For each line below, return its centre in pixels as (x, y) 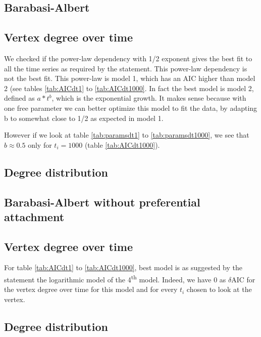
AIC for (243, 279)
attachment (34, 216)
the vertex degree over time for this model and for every (91, 289)
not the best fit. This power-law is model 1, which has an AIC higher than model (130, 78)
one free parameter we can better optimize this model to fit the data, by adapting (131, 108)
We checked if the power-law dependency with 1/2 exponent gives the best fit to (128, 58)
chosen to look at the (219, 289)
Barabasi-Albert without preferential (102, 202)
